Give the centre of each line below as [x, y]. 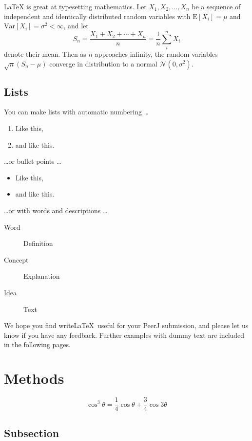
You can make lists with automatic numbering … [76, 112]
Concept [16, 259]
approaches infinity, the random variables [156, 54]
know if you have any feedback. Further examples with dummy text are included [124, 335]
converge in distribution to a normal [103, 63]
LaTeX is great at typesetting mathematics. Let [75, 6]
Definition [38, 243]
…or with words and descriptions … [56, 210]
